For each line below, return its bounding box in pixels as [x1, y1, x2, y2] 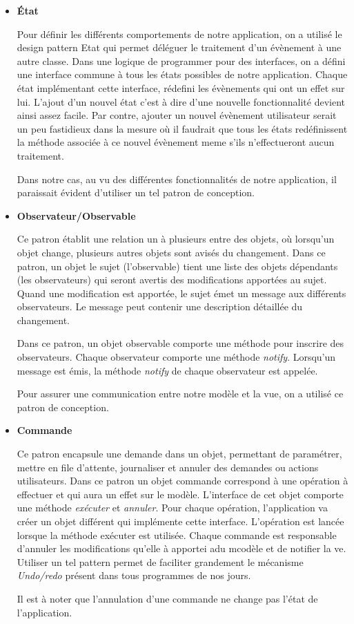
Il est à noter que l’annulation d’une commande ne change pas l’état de [17, 591, 318, 605]
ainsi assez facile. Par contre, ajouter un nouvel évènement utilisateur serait [17, 108, 337, 122]
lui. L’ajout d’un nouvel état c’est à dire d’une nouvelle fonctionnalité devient [17, 94, 345, 108]
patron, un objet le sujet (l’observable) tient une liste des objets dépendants [17, 258, 338, 273]
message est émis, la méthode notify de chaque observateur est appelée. [17, 363, 318, 377]
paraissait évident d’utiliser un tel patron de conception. [17, 185, 255, 200]
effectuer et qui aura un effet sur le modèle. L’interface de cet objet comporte [17, 486, 344, 501]
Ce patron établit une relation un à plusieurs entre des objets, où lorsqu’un [17, 231, 335, 246]
